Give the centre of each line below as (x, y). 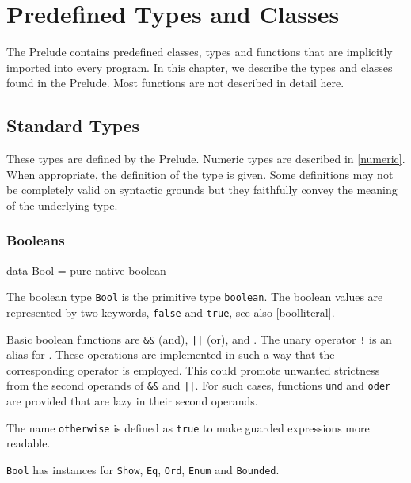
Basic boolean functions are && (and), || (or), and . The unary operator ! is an (199, 338)
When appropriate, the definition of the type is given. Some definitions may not (200, 174)
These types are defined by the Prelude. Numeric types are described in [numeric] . (206, 159)
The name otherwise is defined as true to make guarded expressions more (188, 427)
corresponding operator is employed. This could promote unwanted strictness (193, 369)
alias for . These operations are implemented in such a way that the (171, 354)
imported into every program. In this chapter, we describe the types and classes (200, 67)
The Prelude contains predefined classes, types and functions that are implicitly (200, 52)
